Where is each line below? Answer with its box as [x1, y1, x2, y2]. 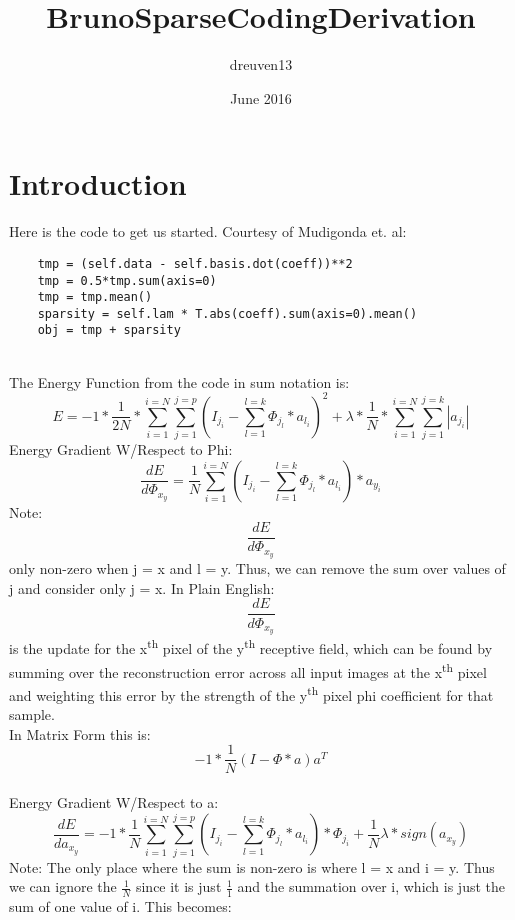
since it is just [135, 876, 222, 897]
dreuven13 [229, 54, 293, 75]
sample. [9, 704, 55, 725]
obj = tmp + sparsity [37, 323, 181, 338]
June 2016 [230, 87, 292, 108]
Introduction [9, 163, 187, 204]
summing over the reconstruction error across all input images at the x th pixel [9, 658, 487, 682]
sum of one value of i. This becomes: [9, 896, 232, 917]
